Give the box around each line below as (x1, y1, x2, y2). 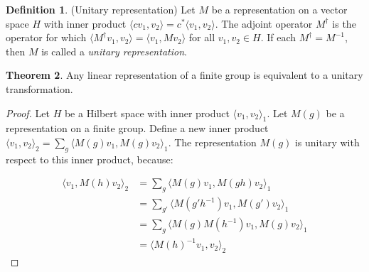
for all (188, 30, 215, 45)
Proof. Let (6, 105, 50, 120)
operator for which (6, 30, 87, 45)
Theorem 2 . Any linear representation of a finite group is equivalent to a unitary (6, 67, 363, 82)
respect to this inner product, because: (6, 151, 173, 166)
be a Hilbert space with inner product (64, 105, 230, 120)
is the (332, 16, 356, 31)
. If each (260, 30, 296, 45)
